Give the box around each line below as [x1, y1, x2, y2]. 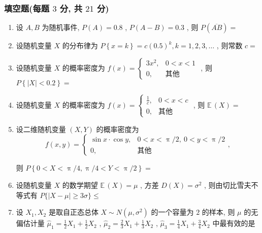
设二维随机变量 [16, 123, 66, 134]
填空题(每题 [4, 2, 50, 14]
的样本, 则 [202, 207, 235, 217]
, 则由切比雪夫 [204, 179, 251, 190]
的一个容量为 [151, 207, 194, 217]
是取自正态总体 [48, 207, 99, 217]
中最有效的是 [212, 218, 255, 228]
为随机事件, [42, 22, 80, 32]
